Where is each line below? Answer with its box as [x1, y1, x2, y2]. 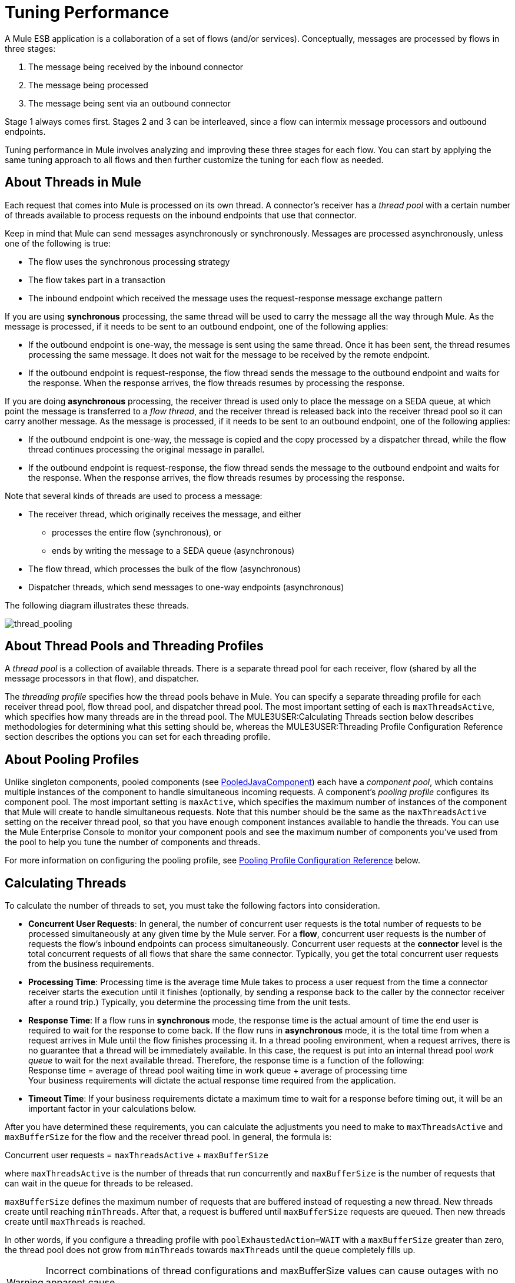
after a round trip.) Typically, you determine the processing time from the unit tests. [28, 997, 351, 1008]
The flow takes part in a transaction [28, 274, 165, 285]
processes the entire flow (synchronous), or [52, 527, 222, 537]
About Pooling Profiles [5, 752, 139, 767]
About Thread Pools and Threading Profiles [5, 639, 264, 654]
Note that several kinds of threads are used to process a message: [5, 490, 263, 501]
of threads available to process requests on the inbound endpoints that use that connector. [5, 210, 357, 220]
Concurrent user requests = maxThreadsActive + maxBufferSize [5, 1150, 268, 1161]
